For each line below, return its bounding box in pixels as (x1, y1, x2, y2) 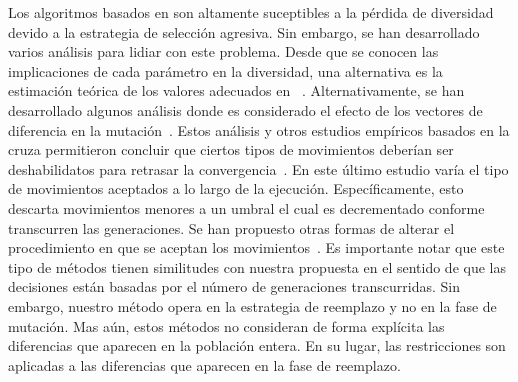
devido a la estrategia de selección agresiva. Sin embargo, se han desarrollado (8, 21, 480, 42)
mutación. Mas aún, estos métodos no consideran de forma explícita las (8, 315, 445, 336)
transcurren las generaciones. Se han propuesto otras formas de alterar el (8, 217, 455, 238)
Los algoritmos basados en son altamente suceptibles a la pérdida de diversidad (8, 2, 494, 22)
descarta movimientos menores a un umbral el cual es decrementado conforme (8, 197, 485, 218)
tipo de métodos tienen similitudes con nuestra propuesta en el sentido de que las (8, 256, 506, 277)
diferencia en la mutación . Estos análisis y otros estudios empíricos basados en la (8, 119, 510, 140)
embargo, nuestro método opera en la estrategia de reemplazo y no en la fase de (8, 295, 497, 316)
